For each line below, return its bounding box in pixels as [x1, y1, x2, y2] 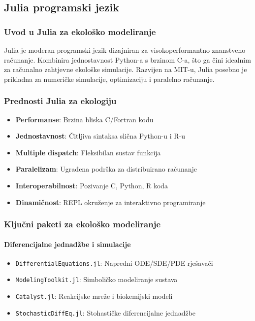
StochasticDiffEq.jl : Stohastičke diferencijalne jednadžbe [15, 307, 196, 318]
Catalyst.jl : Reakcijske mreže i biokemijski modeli [15, 291, 173, 301]
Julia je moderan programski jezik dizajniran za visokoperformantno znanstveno [4, 45, 246, 55]
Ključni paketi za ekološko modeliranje [4, 218, 161, 230]
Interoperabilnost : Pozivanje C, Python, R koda [15, 180, 168, 190]
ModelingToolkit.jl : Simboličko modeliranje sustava [15, 274, 178, 285]
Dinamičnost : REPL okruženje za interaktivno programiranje [15, 197, 206, 207]
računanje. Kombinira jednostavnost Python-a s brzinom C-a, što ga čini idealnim [4, 54, 251, 65]
